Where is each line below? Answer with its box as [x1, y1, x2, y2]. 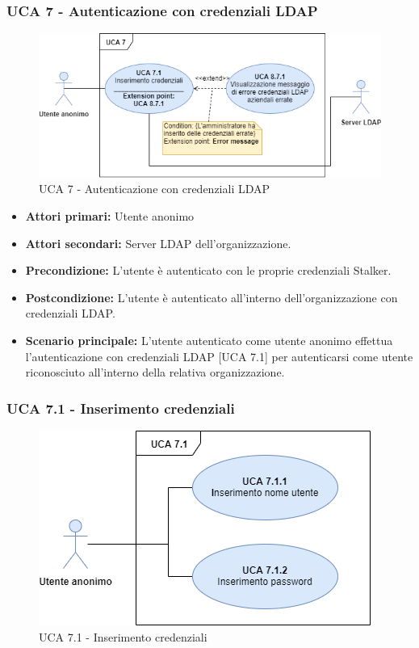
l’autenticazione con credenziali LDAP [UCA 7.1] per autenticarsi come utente [25, 347, 413, 364]
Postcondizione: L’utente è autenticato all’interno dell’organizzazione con [25, 288, 398, 305]
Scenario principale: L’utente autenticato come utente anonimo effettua [25, 331, 393, 348]
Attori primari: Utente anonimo [25, 208, 195, 224]
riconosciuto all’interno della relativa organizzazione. [25, 364, 285, 381]
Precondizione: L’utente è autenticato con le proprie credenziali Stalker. [25, 262, 392, 279]
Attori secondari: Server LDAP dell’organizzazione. [25, 234, 291, 251]
